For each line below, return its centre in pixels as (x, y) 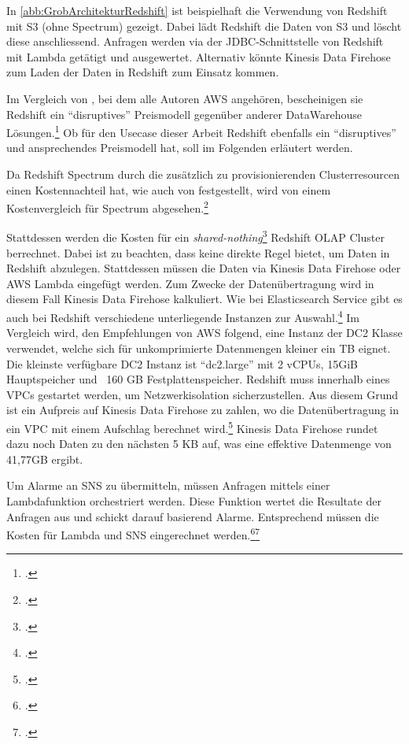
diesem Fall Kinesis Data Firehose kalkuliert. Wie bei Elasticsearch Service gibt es (204, 299)
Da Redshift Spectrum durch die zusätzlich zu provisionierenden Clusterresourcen (203, 174)
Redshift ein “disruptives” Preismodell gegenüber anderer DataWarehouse (184, 114)
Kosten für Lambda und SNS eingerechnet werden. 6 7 (133, 533)
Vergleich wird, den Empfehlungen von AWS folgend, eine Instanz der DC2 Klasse (204, 333)
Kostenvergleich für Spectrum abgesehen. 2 (107, 207)
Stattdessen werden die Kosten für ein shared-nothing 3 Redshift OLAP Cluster (195, 236)
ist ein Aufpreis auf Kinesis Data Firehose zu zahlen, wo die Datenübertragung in (203, 410)
